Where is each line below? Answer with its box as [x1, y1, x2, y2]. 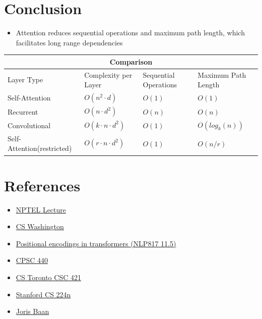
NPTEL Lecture [16, 204, 67, 215]
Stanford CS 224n [16, 289, 71, 299]
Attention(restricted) [8, 143, 72, 153]
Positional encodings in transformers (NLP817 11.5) [16, 238, 176, 248]
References [4, 175, 81, 195]
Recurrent [8, 106, 38, 117]
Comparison [109, 56, 153, 67]
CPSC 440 [16, 255, 48, 265]
